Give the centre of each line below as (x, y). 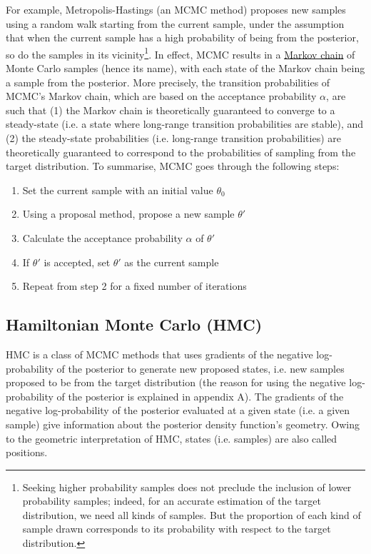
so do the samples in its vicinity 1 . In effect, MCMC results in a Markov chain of (181, 53)
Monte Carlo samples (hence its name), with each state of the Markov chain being (185, 68)
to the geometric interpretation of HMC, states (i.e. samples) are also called (172, 438)
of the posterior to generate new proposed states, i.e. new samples (200, 368)
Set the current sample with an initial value (118, 190)
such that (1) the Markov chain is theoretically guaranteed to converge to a (171, 110)
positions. (27, 452)
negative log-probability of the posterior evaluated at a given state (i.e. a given (178, 410)
